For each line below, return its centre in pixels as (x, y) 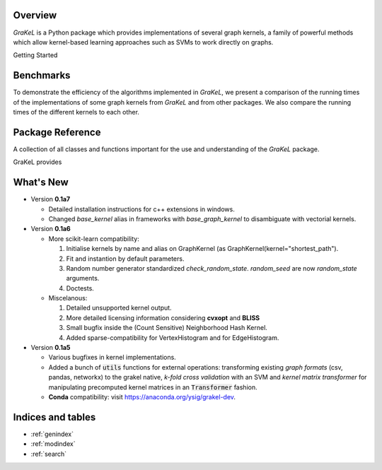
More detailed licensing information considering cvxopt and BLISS (163, 317)
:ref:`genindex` (52, 434)
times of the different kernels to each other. (76, 112)
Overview (35, 15)
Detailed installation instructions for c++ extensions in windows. (141, 209)
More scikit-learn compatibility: (94, 239)
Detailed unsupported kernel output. (119, 308)
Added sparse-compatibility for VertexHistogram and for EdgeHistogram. (173, 337)
